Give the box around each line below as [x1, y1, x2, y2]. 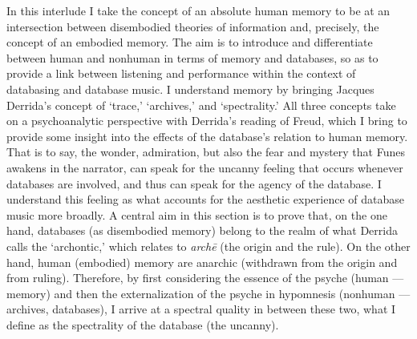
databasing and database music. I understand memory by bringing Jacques [6, 80, 374, 97]
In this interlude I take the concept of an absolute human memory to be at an [6, 2, 391, 18]
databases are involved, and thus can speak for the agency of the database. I [6, 175, 382, 192]
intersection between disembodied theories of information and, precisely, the [6, 18, 379, 34]
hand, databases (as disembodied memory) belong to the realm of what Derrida [6, 222, 398, 239]
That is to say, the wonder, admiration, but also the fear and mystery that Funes [6, 143, 405, 160]
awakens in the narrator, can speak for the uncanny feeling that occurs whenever [6, 159, 403, 176]
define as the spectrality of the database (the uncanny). [6, 316, 279, 333]
